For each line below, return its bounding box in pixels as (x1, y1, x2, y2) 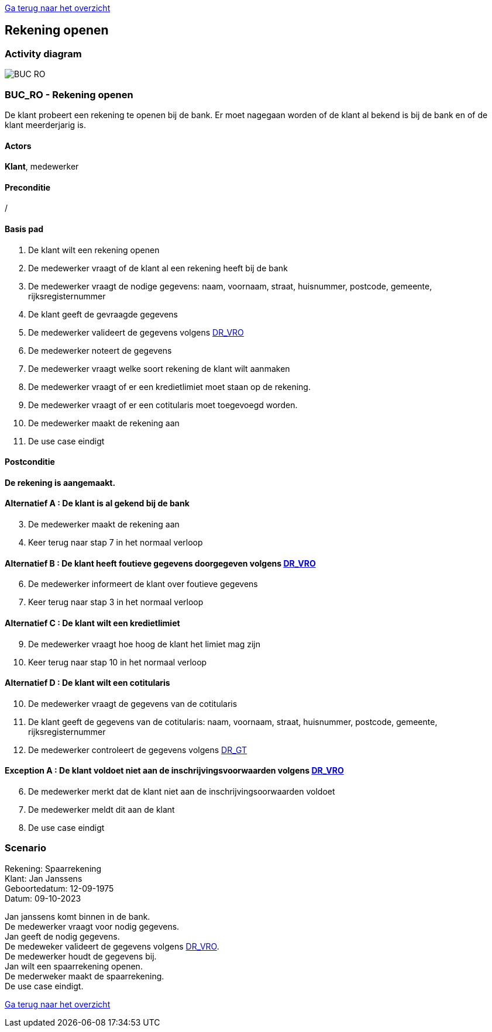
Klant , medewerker (5, 161, 79, 172)
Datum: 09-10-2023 (5, 893, 81, 903)
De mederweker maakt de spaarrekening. (5, 971, 164, 981)
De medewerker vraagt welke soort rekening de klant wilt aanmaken (28, 363, 290, 374)
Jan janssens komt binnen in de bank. (5, 911, 150, 921)
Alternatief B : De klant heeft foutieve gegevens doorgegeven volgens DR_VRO (5, 558, 316, 568)
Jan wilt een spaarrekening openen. (5, 961, 143, 971)
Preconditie (5, 182, 51, 192)
